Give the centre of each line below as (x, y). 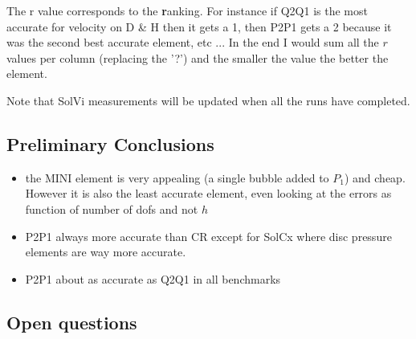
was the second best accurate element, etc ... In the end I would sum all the (193, 42)
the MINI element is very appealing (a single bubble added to (177, 177)
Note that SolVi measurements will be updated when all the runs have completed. (208, 100)
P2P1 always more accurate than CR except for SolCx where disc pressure (208, 236)
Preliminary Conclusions (110, 143)
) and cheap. (375, 177)
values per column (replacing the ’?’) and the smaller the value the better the (198, 57)
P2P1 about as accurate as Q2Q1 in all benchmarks (153, 278)
